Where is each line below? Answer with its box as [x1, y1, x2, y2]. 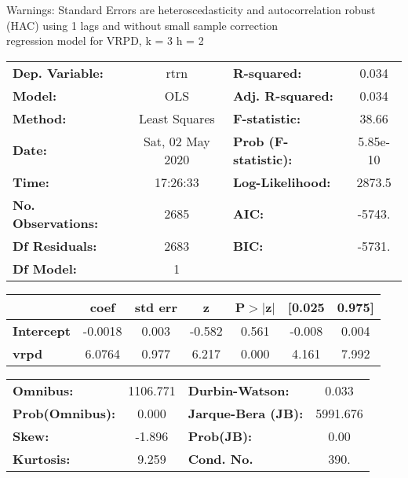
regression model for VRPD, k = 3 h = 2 [6, 32, 204, 49]
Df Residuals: [13, 236, 97, 255]
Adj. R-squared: [232, 86, 333, 105]
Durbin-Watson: [188, 381, 290, 399]
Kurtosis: [13, 449, 71, 468]
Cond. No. [188, 449, 253, 468]
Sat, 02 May [143, 131, 210, 150]
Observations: [13, 213, 99, 232]
